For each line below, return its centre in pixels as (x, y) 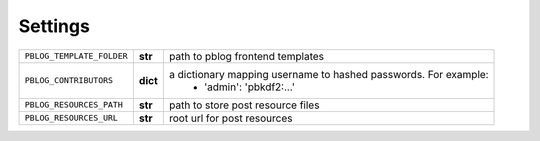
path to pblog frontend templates (246, 56)
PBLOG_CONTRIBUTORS (69, 80)
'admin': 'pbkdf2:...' (249, 87)
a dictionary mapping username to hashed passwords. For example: (328, 74)
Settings (54, 26)
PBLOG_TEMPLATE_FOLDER (76, 56)
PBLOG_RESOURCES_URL (71, 118)
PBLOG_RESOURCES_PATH (74, 105)
